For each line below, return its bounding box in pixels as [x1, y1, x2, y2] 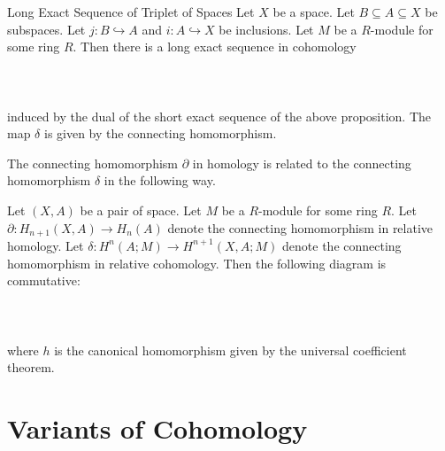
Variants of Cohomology [7, 409, 308, 446]
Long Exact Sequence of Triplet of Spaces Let [7, 3, 255, 20]
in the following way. [104, 171, 216, 190]
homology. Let [7, 236, 84, 254]
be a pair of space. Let [80, 200, 202, 219]
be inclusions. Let [219, 19, 314, 38]
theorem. [7, 358, 55, 377]
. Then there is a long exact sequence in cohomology [73, 37, 357, 56]
